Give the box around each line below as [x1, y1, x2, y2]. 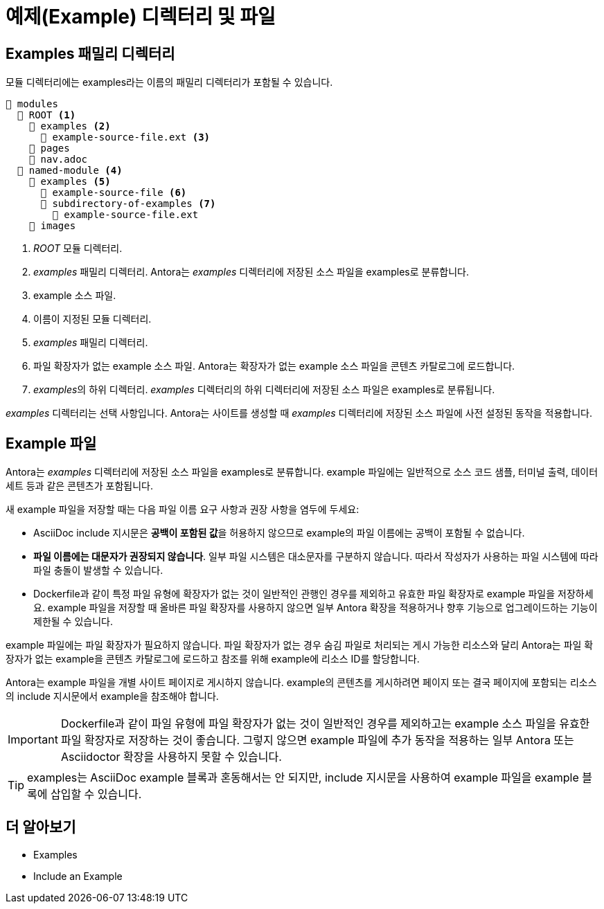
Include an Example [33, 870, 123, 882]
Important [8, 732, 58, 747]
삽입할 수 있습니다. [50, 787, 142, 802]
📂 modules [6, 98, 58, 110]
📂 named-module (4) [17, 165, 123, 177]
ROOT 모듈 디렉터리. [33, 242, 123, 255]
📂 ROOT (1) [17, 109, 76, 121]
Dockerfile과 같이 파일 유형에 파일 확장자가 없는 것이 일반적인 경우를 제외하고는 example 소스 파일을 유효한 [60, 717, 590, 731]
